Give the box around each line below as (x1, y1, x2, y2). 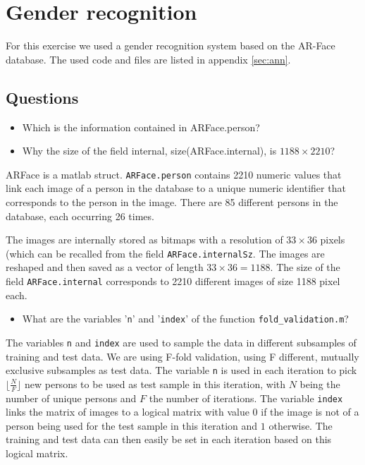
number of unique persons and (6, 390, 137, 405)
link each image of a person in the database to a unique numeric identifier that (6, 181, 346, 195)
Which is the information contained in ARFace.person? (22, 119, 260, 134)
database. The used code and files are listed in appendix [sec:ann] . (6, 52, 291, 66)
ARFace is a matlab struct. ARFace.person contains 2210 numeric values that (6, 167, 342, 181)
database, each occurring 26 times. (6, 208, 154, 223)
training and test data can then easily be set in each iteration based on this (6, 432, 332, 447)
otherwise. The (268, 418, 333, 433)
